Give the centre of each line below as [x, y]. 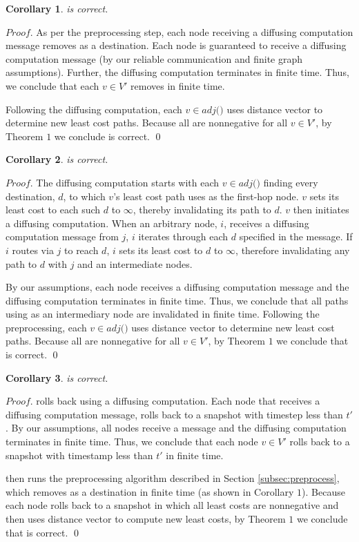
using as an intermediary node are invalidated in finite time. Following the [163, 314]
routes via [33, 250]
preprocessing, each [46, 327]
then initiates [321, 210]
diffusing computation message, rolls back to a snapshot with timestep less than [174, 414]
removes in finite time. [178, 85]
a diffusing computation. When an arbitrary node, [111, 223]
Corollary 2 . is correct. [57, 159]
